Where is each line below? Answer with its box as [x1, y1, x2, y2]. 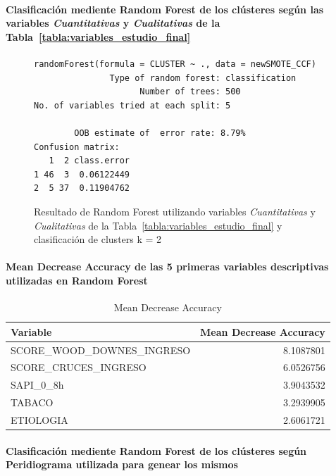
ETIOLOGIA [11, 412, 68, 427]
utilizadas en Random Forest [6, 273, 148, 287]
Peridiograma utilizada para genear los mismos [6, 457, 238, 472]
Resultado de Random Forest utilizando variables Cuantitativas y [34, 203, 316, 218]
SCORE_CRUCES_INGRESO [11, 360, 147, 375]
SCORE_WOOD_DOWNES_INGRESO [11, 342, 191, 357]
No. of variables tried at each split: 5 [34, 100, 231, 111]
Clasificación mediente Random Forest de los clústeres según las [6, 1, 324, 16]
